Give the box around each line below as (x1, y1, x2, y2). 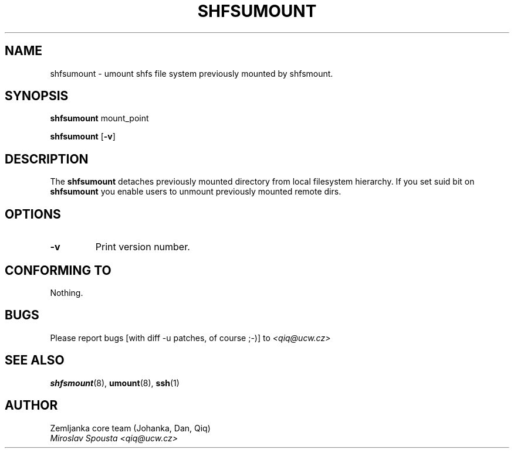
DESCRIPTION (5, 151, 89, 166)
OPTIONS (5, 206, 61, 222)
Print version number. (95, 241, 190, 253)
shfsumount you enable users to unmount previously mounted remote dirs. (50, 186, 341, 197)
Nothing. (50, 287, 83, 298)
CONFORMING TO (5, 263, 111, 278)
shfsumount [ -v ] (50, 131, 116, 142)
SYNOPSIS (5, 88, 69, 104)
